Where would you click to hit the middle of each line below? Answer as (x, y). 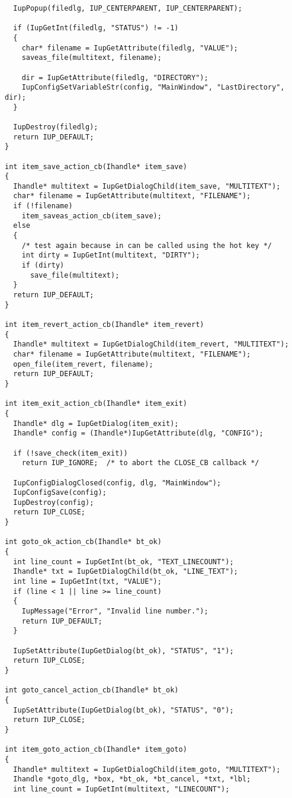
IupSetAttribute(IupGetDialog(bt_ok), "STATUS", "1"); (123, 651)
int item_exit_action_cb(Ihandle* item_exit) (96, 404)
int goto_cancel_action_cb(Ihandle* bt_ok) (92, 690)
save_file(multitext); (75, 275)
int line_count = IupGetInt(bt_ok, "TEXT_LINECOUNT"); (123, 562)
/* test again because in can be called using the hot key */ (147, 245)
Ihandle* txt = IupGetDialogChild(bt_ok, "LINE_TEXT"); (126, 572)
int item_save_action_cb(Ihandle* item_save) (96, 166)
